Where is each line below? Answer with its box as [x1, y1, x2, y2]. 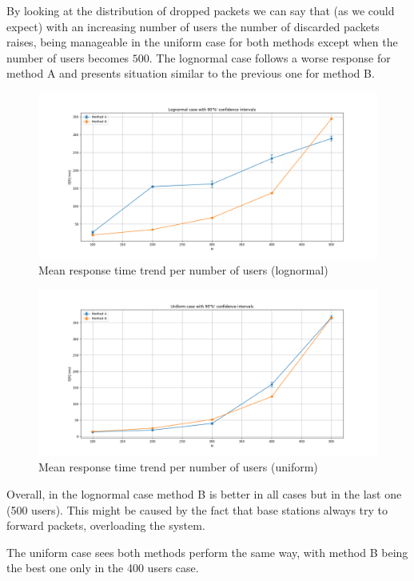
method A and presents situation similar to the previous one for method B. [6, 65, 375, 82]
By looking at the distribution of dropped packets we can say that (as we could [6, 2, 395, 18]
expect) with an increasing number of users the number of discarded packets [6, 18, 380, 34]
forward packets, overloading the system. [6, 517, 205, 534]
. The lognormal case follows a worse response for [149, 49, 391, 66]
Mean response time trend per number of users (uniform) [38, 459, 318, 475]
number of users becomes [6, 49, 129, 66]
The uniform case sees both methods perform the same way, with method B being [6, 543, 408, 560]
